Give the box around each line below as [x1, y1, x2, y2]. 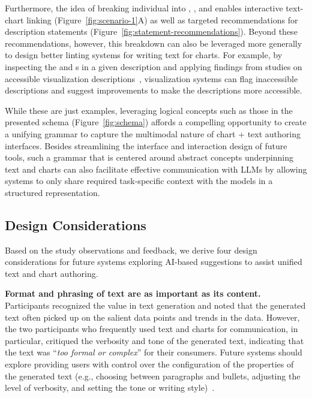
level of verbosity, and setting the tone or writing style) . [5, 381, 215, 394]
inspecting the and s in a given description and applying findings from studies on [5, 60, 302, 73]
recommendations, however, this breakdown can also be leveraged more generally [5, 37, 302, 49]
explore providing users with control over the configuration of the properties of [5, 358, 294, 370]
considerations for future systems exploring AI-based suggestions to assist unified [5, 255, 302, 268]
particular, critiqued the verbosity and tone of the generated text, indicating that [5, 334, 304, 346]
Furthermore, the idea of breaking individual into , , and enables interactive [5, 2, 283, 14]
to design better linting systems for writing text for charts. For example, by [5, 49, 283, 61]
